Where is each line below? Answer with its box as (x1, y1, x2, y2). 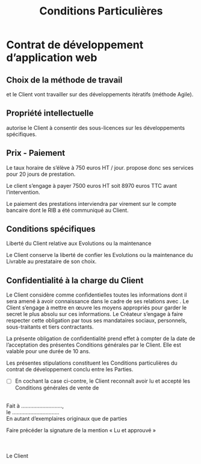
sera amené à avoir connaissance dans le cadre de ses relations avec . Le (6, 298, 190, 305)
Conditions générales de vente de (14, 384, 99, 392)
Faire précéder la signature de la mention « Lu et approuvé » (6, 427, 156, 434)
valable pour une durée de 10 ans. (6, 348, 90, 355)
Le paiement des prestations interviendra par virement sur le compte (6, 200, 176, 207)
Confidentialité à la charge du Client (6, 275, 144, 285)
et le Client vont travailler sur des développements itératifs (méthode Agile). (6, 91, 194, 97)
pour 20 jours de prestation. (6, 170, 76, 178)
